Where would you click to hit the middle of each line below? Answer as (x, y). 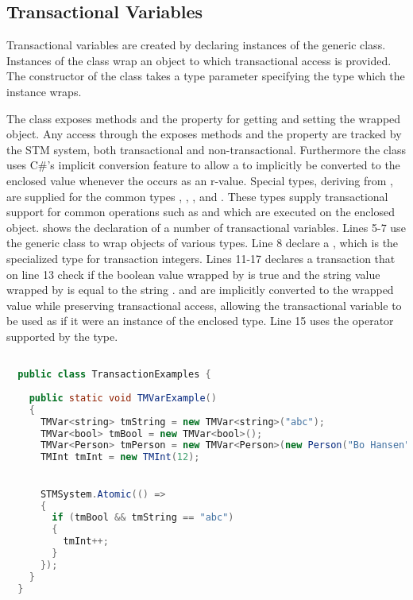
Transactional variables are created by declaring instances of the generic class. (196, 45)
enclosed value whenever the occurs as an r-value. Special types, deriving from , (200, 180)
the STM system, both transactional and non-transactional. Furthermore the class (206, 149)
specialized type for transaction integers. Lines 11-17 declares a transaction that (201, 258)
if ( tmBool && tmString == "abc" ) (143, 518)
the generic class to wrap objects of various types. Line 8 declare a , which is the (203, 243)
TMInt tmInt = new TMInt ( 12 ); (120, 457)
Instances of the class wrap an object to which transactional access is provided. (199, 60)
